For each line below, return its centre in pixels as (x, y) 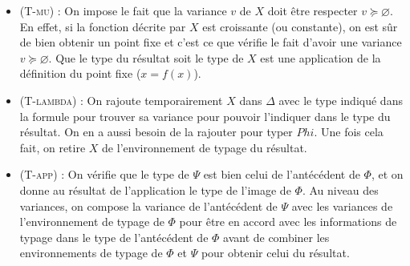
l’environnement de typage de (92, 222)
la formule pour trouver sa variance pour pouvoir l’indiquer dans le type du (205, 116)
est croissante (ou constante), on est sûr (300, 26)
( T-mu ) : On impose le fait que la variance (123, 10)
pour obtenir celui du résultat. (275, 253)
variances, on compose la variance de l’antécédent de (148, 206)
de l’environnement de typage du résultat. (205, 147)
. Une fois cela (349, 132)
